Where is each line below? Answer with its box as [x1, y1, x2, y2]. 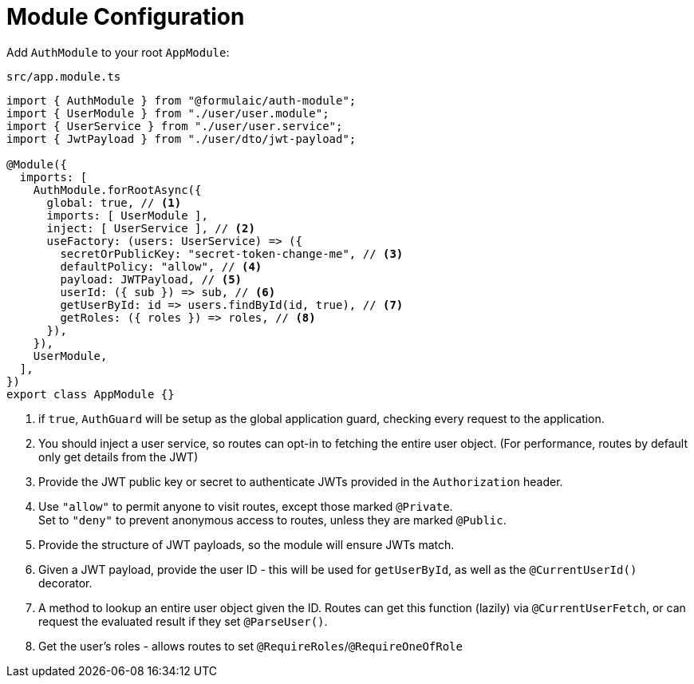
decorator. [38, 575, 93, 590]
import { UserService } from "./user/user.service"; [6, 119, 343, 132]
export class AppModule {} [6, 387, 175, 401]
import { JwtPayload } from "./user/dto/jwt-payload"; [6, 132, 357, 145]
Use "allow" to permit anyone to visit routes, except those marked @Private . [38, 499, 453, 513]
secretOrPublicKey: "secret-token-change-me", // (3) [60, 247, 404, 260]
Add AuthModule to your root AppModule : [6, 45, 230, 59]
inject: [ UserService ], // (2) [46, 221, 255, 235]
